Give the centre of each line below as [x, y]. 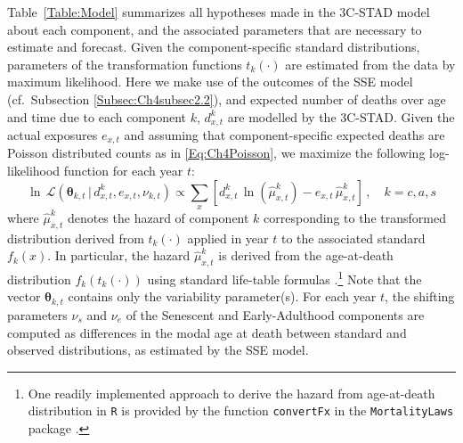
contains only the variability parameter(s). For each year [222, 296]
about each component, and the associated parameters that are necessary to [215, 29]
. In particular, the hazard [119, 255]
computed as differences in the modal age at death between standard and [207, 332]
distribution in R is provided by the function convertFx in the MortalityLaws [241, 410]
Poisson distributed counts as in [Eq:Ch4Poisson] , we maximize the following [216, 153]
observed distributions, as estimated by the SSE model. [158, 350]
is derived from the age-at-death [306, 255]
